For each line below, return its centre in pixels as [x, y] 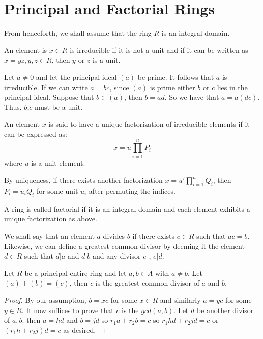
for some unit [57, 191]
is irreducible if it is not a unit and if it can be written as [159, 50]
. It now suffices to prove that [68, 310]
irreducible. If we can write [46, 87]
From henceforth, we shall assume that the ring [78, 33]
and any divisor [116, 256]
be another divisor [225, 310]
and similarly [180, 300]
